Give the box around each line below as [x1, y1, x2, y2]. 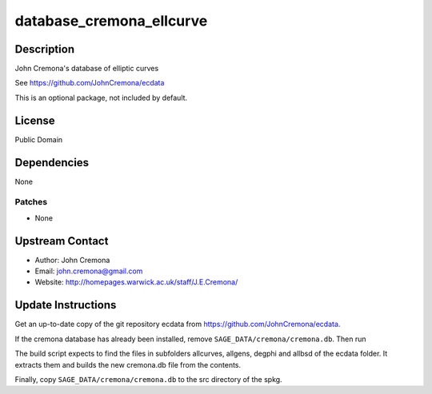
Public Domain [14, 134, 63, 144]
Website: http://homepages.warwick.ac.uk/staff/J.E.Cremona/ [34, 277, 238, 287]
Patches [14, 197, 48, 208]
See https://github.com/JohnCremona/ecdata [14, 78, 165, 88]
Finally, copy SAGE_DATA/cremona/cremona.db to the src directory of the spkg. [14, 374, 283, 384]
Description [14, 42, 75, 56]
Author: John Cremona [34, 255, 110, 265]
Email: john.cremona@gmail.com [34, 266, 143, 276]
